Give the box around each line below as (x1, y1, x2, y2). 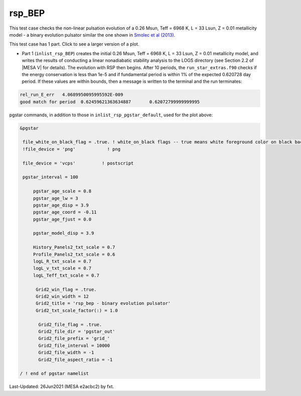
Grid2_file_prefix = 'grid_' (38, 336, 110, 341)
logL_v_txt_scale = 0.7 (33, 266, 92, 271)
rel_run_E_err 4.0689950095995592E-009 (20, 92, 123, 98)
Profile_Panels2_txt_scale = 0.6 (33, 251, 115, 257)
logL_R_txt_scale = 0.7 (33, 259, 92, 264)
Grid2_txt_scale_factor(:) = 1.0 (36, 307, 118, 313)
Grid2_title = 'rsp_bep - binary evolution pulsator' (36, 301, 171, 306)
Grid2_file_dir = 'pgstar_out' (38, 328, 115, 334)
